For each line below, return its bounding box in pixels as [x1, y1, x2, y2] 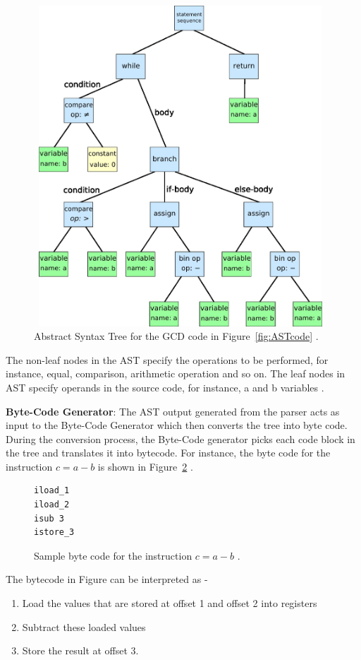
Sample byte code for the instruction [34, 548, 192, 562]
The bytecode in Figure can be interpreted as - [6, 572, 208, 587]
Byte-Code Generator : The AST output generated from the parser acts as [6, 403, 340, 418]
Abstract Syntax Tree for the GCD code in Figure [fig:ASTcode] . [34, 329, 319, 343]
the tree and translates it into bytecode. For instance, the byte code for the [6, 445, 331, 460]
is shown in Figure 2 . [97, 459, 193, 473]
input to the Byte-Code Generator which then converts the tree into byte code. [6, 418, 348, 432]
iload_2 [34, 500, 70, 510]
